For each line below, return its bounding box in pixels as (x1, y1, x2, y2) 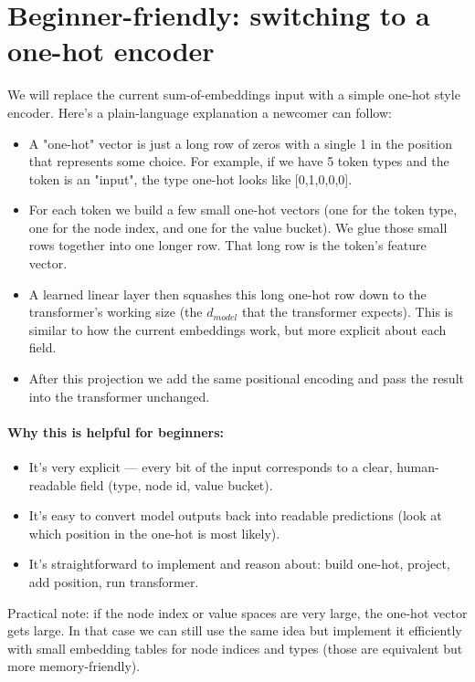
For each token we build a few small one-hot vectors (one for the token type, (28, 200, 458, 219)
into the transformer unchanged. (28, 386, 210, 405)
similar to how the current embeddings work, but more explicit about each (28, 320, 447, 339)
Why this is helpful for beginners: (7, 422, 224, 441)
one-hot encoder (7, 32, 215, 69)
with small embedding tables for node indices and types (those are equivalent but (7, 638, 463, 657)
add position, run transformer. (28, 572, 199, 591)
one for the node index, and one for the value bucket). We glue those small (28, 217, 448, 236)
